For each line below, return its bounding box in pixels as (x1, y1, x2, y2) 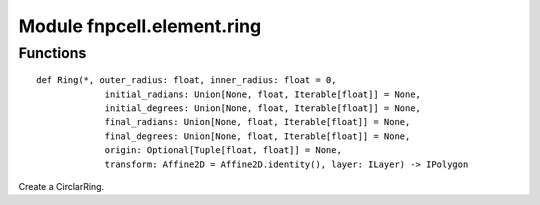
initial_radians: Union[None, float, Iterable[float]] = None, (104, 88, 422, 100)
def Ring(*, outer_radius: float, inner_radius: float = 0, (36, 75, 337, 86)
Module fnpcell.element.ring (18, 15, 262, 37)
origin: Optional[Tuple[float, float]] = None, (104, 145, 342, 156)
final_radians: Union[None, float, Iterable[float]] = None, (104, 116, 411, 128)
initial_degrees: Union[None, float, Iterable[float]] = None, (104, 102, 422, 114)
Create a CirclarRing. (18, 180, 105, 192)
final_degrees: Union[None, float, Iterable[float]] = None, (104, 130, 411, 142)
